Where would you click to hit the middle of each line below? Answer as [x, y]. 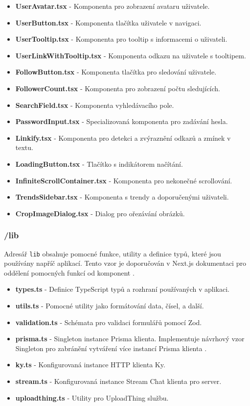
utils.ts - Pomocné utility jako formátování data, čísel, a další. [110, 305]
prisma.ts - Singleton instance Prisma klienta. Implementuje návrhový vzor [130, 339]
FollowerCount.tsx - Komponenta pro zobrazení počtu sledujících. [118, 88]
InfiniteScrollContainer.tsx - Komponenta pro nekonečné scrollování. [124, 180]
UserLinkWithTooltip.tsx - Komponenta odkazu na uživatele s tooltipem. [131, 55]
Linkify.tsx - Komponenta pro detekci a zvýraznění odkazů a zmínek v [123, 138]
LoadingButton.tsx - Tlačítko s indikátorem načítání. [99, 164]
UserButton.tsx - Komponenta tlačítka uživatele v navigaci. [108, 22]
